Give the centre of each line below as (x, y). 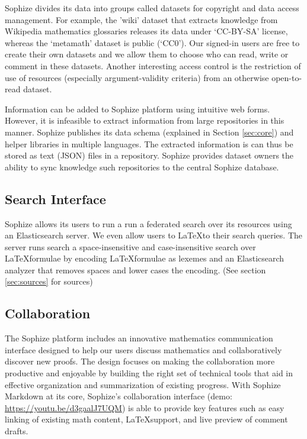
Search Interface (55, 198)
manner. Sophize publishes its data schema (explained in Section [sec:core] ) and (149, 132)
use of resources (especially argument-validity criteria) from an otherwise (137, 77)
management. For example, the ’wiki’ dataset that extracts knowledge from (141, 19)
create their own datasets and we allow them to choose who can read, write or (147, 54)
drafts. (17, 431)
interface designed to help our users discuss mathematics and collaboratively (143, 349)
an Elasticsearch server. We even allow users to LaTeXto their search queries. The (154, 235)
